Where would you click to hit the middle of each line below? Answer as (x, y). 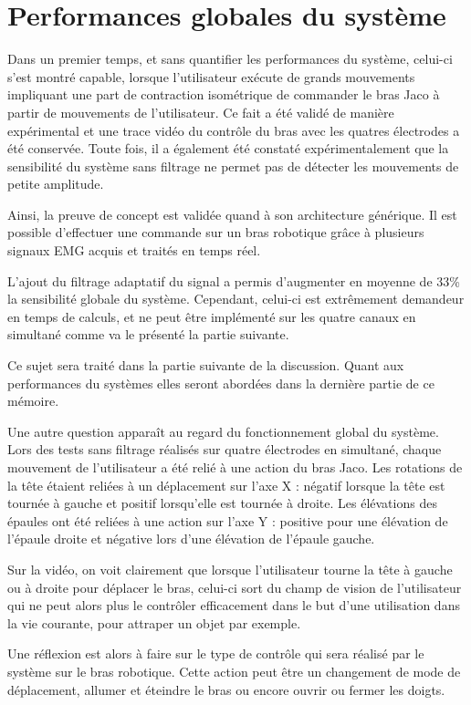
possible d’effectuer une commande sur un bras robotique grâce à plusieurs (216, 232)
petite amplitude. (56, 184)
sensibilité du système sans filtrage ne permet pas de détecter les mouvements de (233, 166)
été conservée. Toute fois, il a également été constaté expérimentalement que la (228, 148)
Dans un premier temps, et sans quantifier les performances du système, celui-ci (230, 59)
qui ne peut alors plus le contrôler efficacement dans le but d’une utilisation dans (234, 605)
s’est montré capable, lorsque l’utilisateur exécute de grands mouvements (211, 76)
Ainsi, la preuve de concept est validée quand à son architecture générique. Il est (232, 214)
